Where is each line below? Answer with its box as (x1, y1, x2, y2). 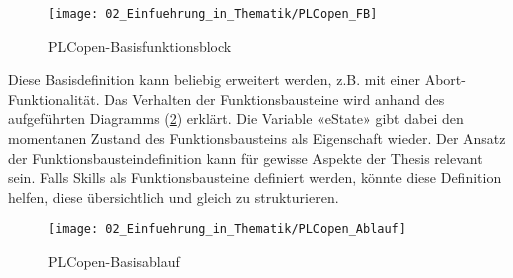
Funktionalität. (8, 88, 100, 109)
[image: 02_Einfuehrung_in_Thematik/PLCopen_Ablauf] (48, 222, 406, 237)
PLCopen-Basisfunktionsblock (48, 35, 232, 56)
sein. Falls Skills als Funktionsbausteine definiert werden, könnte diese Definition (8, 167, 502, 188)
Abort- (424, 69, 466, 90)
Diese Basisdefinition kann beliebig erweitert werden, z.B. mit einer (8, 69, 421, 90)
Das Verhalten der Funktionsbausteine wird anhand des (104, 88, 445, 109)
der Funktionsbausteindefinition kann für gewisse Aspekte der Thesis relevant (8, 147, 483, 168)
